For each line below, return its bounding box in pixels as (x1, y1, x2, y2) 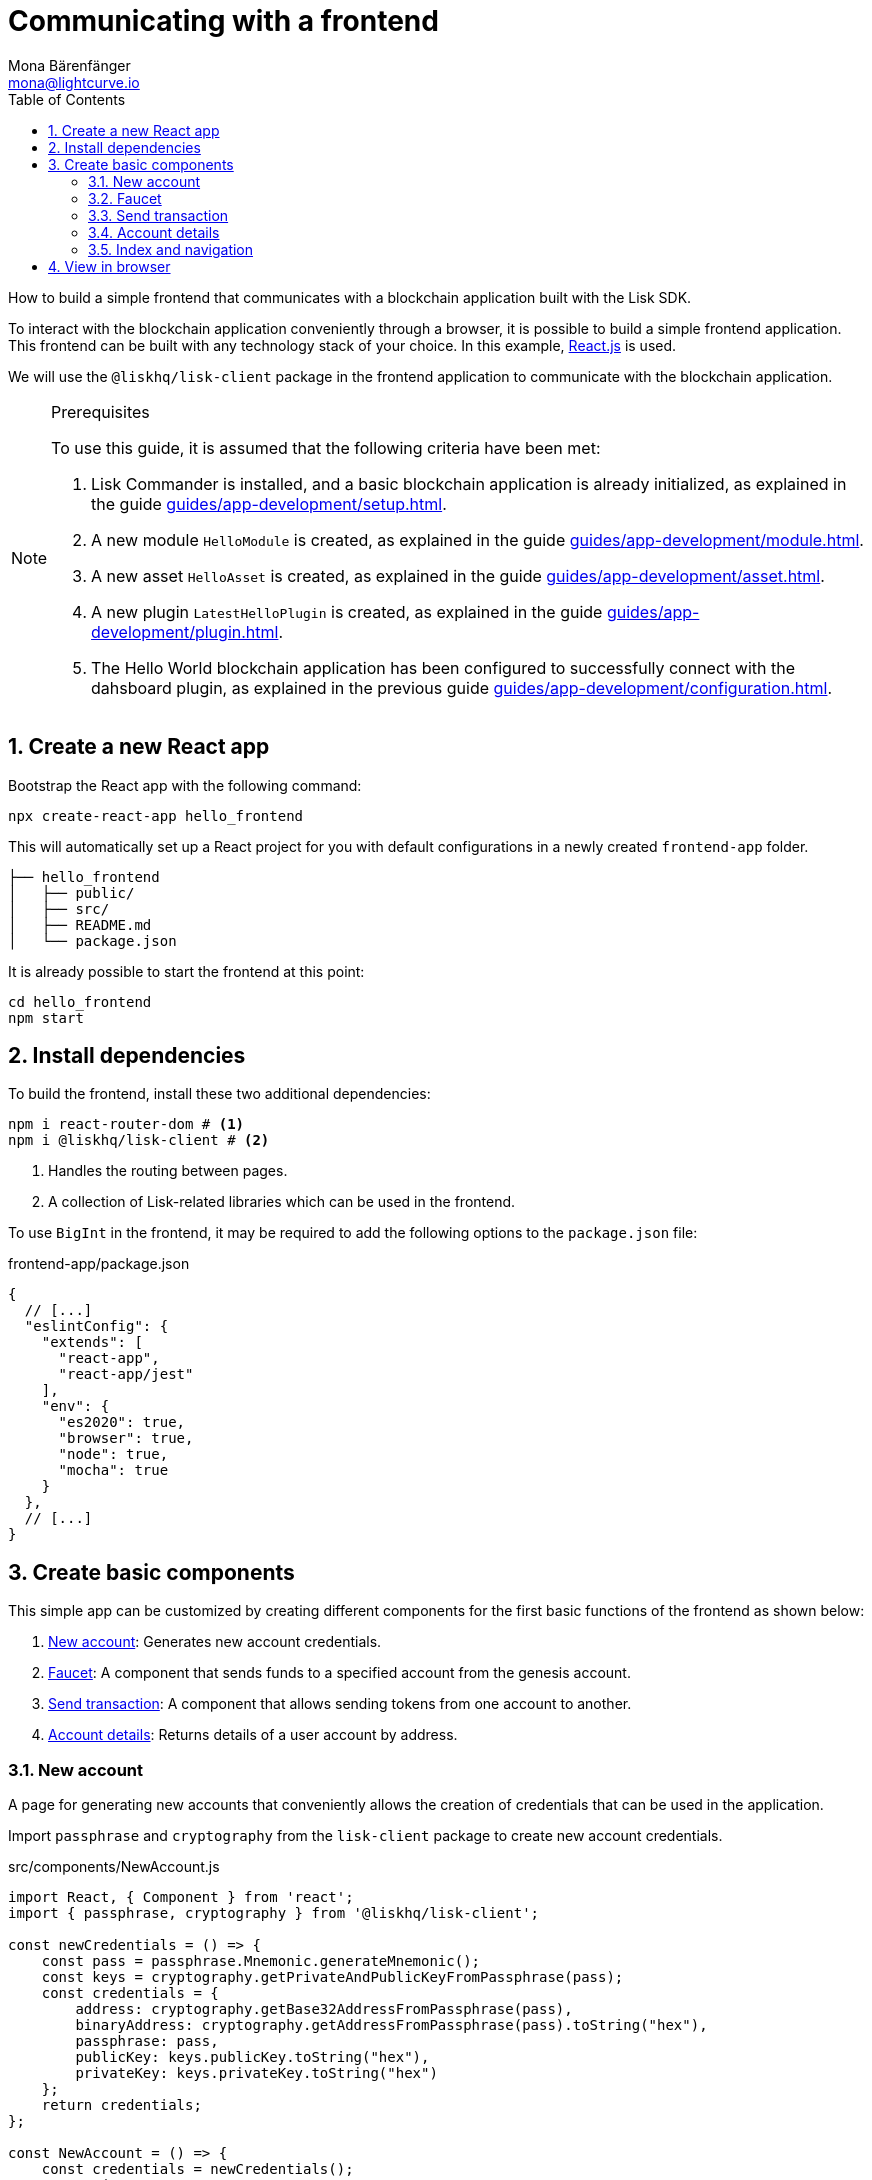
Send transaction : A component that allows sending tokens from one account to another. (48, 1695, 632, 1713)
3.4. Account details (88, 223, 220, 241)
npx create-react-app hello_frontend (8, 807, 304, 824)
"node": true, (58, 1446, 169, 1463)
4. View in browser (48, 257, 171, 275)
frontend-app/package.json (8, 1255, 190, 1273)
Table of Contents (8, 90, 126, 108)
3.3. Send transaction (88, 206, 229, 224)
